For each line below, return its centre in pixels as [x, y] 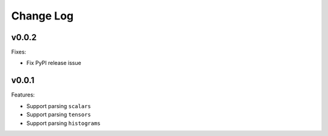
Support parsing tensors [59, 115]
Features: [23, 95]
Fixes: [19, 52]
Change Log [43, 16]
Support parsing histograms [63, 123]
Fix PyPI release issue [54, 63]
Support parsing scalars [59, 106]
